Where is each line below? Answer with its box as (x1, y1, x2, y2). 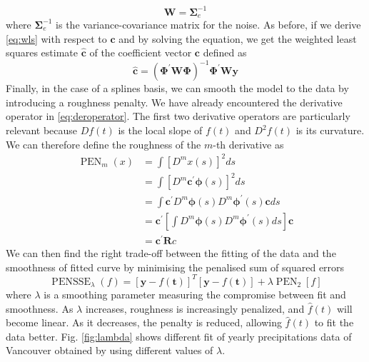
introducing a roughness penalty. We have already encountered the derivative (6, 94, 343, 109)
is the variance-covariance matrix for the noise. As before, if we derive (56, 16, 361, 31)
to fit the (314, 315, 354, 330)
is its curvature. (295, 123, 365, 138)
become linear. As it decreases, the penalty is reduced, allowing (6, 315, 282, 330)
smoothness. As (6, 301, 74, 316)
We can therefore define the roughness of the (6, 136, 201, 151)
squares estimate (6, 45, 78, 60)
